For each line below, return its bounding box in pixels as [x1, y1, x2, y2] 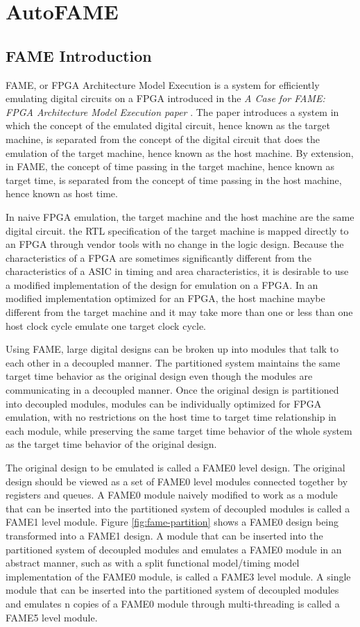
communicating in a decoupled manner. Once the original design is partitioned [6, 383, 339, 397]
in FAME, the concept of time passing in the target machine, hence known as [6, 159, 334, 174]
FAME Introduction [6, 44, 152, 66]
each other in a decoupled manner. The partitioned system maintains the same [6, 355, 341, 369]
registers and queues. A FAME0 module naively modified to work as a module [6, 487, 338, 502]
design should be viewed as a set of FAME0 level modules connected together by [6, 474, 348, 488]
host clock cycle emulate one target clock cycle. [6, 318, 206, 333]
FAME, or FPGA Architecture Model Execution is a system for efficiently [6, 77, 320, 92]
